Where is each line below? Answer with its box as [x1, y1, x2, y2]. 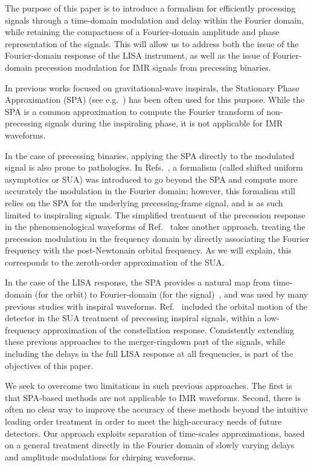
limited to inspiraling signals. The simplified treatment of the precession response [5, 208, 306, 221]
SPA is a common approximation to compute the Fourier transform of [5, 105, 264, 117]
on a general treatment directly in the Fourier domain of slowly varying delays [5, 439, 295, 451]
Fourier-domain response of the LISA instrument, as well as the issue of [5, 49, 270, 62]
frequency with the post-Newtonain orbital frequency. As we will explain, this [5, 244, 292, 256]
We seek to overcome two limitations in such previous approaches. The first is [5, 379, 292, 392]
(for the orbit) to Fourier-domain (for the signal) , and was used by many [34, 288, 308, 301]
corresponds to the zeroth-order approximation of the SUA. [5, 255, 225, 268]
